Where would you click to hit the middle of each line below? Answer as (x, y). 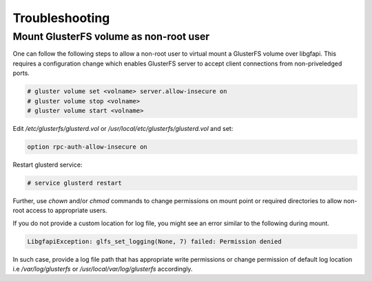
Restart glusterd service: (48, 165)
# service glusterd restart (74, 183)
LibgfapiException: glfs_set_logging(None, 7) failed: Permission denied (154, 241)
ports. (21, 73)
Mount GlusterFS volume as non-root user (111, 37)
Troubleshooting (61, 18)
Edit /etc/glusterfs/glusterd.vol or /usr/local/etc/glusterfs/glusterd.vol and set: (123, 128)
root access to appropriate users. (60, 211)
